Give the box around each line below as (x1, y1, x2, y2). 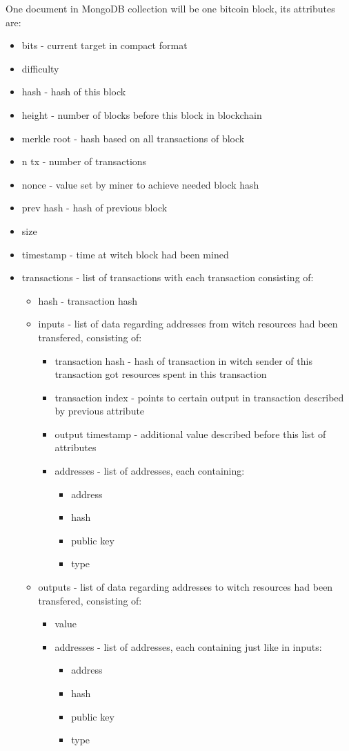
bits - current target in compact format (21, 38, 188, 53)
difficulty (21, 61, 59, 75)
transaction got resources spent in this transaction (54, 367, 267, 381)
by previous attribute (54, 403, 145, 418)
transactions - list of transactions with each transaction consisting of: (21, 270, 314, 285)
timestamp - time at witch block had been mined (21, 247, 229, 261)
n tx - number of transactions (21, 154, 147, 169)
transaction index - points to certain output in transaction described (54, 390, 344, 404)
